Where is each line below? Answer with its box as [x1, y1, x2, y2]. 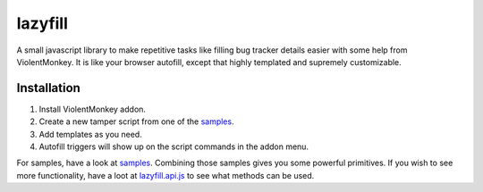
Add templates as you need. [38, 129, 142, 139]
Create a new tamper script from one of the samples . [38, 116, 234, 127]
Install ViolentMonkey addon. [38, 104, 147, 114]
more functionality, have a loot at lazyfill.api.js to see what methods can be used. [16, 170, 315, 180]
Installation [16, 80, 80, 96]
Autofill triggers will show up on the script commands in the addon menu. [38, 141, 309, 152]
